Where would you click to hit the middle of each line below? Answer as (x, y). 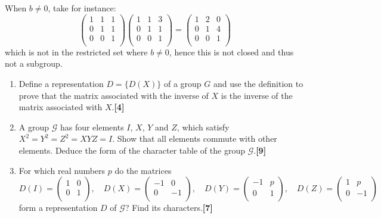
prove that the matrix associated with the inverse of (114, 95)
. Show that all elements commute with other (195, 138)
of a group (182, 83)
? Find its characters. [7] (169, 208)
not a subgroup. (34, 63)
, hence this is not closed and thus (231, 52)
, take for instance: (82, 8)
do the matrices (143, 170)
